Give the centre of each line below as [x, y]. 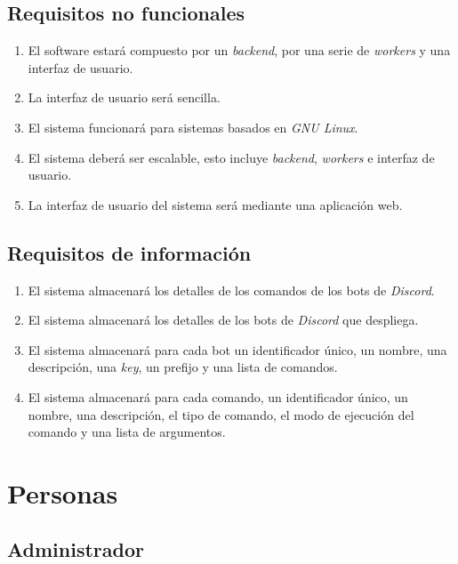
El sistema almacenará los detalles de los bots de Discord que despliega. [223, 320]
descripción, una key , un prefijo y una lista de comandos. [183, 367]
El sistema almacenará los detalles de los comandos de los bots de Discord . [231, 290]
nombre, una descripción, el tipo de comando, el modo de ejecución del [221, 414]
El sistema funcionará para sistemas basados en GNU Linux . [193, 127]
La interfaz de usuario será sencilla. [124, 97]
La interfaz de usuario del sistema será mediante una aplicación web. [215, 204]
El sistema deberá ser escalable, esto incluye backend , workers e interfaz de [231, 157]
